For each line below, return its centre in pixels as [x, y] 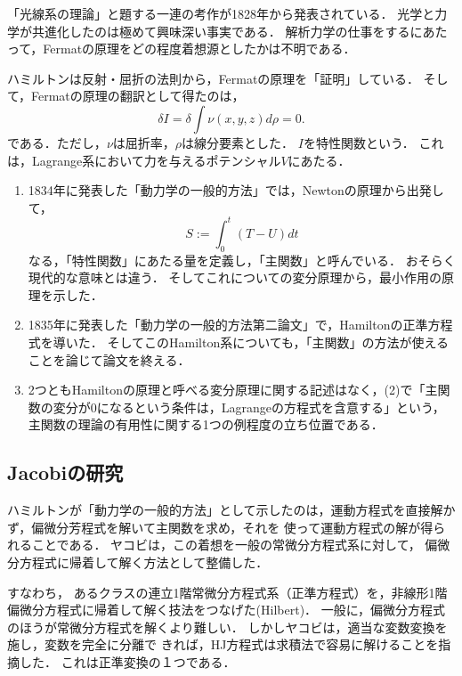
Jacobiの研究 [65, 472]
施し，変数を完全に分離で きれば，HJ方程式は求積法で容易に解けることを [223, 644]
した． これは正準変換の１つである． [127, 661]
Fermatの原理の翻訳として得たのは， [138, 96]
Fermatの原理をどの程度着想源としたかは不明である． [199, 49]
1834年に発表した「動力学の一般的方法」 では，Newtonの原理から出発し [236, 190]
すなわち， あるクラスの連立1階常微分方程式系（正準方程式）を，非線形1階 [227, 592]
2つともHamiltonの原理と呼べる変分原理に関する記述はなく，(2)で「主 [233, 390]
